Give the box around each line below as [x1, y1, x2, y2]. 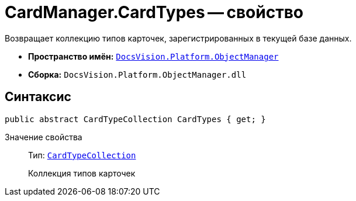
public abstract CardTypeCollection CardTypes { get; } [5, 114, 266, 124]
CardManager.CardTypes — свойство [5, 2, 303, 22]
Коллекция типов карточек [28, 168, 136, 178]
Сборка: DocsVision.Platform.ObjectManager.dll [28, 69, 247, 79]
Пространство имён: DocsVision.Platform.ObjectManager [28, 51, 279, 61]
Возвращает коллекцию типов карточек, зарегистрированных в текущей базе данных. [5, 33, 352, 43]
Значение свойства [5, 131, 82, 142]
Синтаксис [5, 89, 71, 105]
